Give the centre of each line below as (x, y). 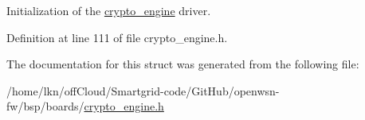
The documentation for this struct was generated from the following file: (183, 64)
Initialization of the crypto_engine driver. (109, 10)
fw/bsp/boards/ (45, 106)
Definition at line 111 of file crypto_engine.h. (117, 37)
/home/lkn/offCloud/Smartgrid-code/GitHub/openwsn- (143, 90)
